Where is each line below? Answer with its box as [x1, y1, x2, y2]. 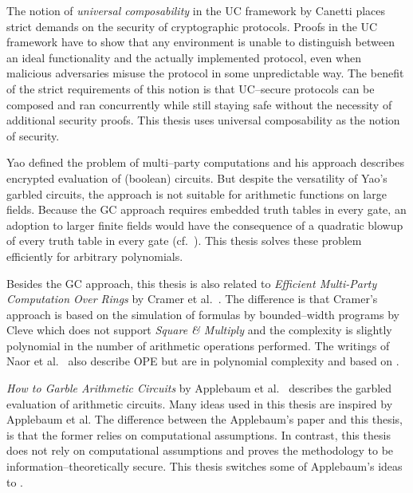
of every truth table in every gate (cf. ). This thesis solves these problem [6, 232, 362, 249]
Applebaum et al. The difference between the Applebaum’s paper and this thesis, [6, 411, 403, 428]
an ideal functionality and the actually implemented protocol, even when [6, 49, 361, 65]
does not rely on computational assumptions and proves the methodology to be [6, 442, 394, 459]
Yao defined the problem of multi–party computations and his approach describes [6, 154, 405, 171]
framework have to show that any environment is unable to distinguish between [6, 34, 395, 50]
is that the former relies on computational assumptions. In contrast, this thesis [6, 426, 391, 443]
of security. [6, 127, 60, 144]
